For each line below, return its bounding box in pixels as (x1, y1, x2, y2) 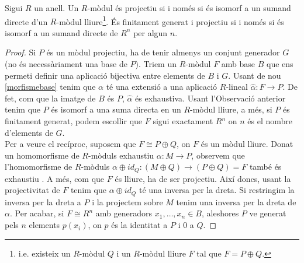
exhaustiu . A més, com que (5, 172, 105, 184)
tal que (196, 247, 222, 259)
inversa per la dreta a (5, 195, 81, 208)
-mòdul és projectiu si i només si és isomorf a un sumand (87, 2, 291, 13)
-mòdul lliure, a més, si (190, 103, 272, 115)
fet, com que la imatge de (5, 92, 96, 104)
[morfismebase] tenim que (5, 80, 96, 93)
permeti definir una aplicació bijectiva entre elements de (5, 69, 205, 81)
